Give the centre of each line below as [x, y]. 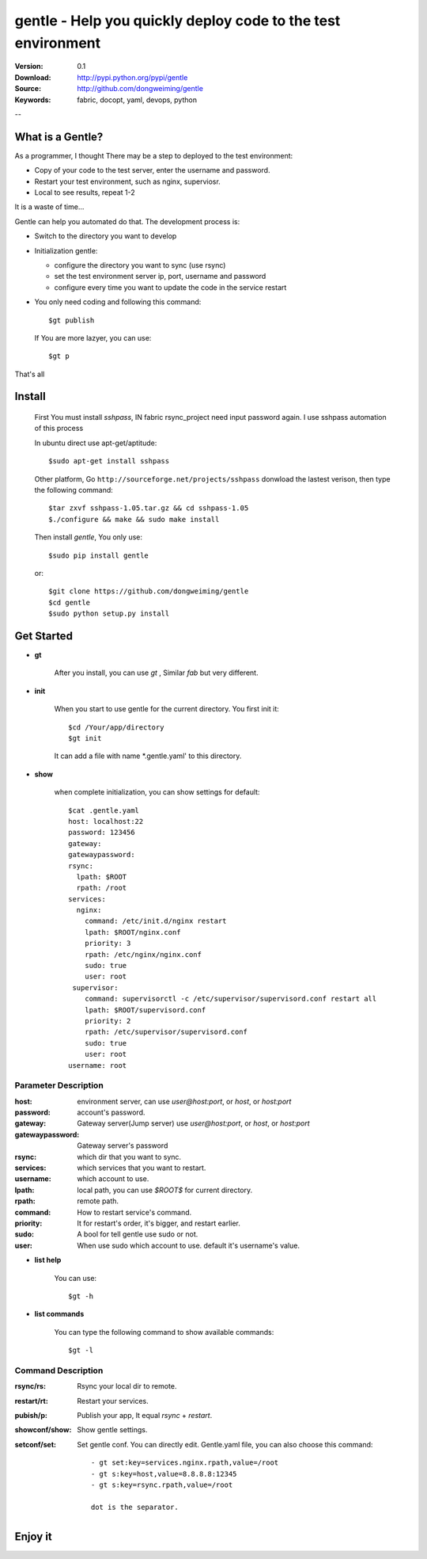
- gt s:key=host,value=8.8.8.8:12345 [164, 1474]
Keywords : [33, 100]
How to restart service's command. [134, 1212]
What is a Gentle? [59, 137]
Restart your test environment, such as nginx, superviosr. [127, 181]
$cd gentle [70, 602]
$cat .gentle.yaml [104, 810]
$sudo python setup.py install [109, 614]
